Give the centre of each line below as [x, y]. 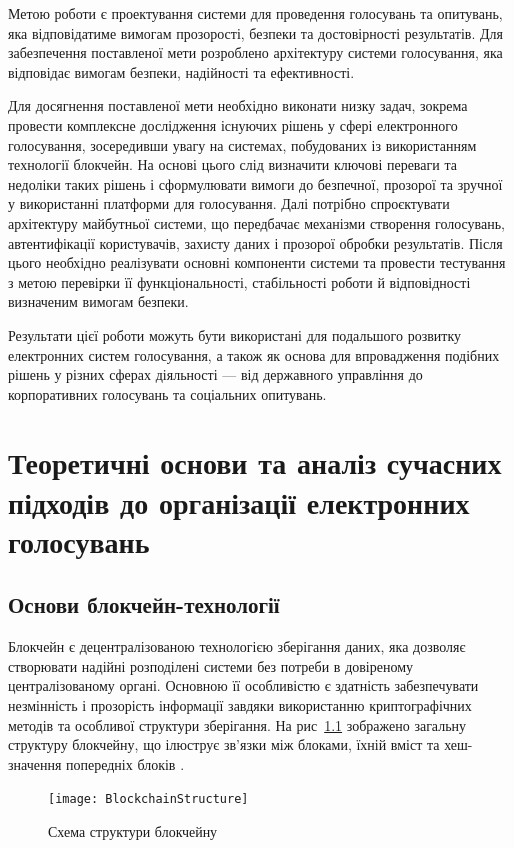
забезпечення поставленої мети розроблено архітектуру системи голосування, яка [255, 52]
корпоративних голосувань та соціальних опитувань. [167, 393]
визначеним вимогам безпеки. [98, 301]
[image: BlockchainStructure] [148, 799]
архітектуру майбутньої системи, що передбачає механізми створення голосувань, [257, 222]
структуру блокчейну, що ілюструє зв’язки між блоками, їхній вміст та [224, 744]
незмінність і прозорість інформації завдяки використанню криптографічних [240, 705]
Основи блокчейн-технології [144, 604]
